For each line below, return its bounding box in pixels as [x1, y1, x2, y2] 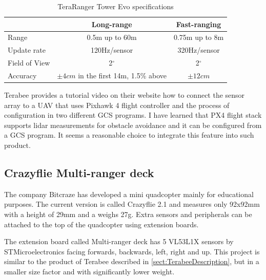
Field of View [8, 57, 50, 68]
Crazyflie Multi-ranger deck [4, 165, 154, 181]
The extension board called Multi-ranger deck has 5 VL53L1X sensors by [4, 236, 234, 247]
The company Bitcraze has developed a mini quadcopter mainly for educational [4, 188, 254, 199]
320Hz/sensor [177, 45, 220, 55]
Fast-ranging [176, 18, 221, 29]
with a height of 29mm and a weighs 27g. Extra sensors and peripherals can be [4, 209, 252, 220]
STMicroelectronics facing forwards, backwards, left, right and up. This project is [4, 246, 260, 256]
